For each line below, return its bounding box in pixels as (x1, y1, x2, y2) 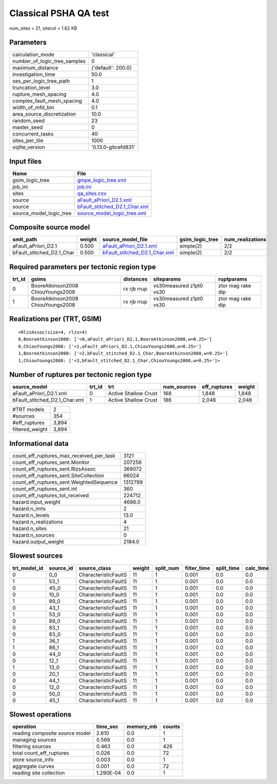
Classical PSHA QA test (9, 8, 109, 19)
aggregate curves (12, 763, 55, 770)
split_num (155, 564, 180, 571)
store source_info (12, 756, 54, 763)
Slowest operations (9, 710, 72, 718)
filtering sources (12, 743, 51, 750)
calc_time (245, 564, 269, 571)
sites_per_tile (12, 137, 44, 144)
